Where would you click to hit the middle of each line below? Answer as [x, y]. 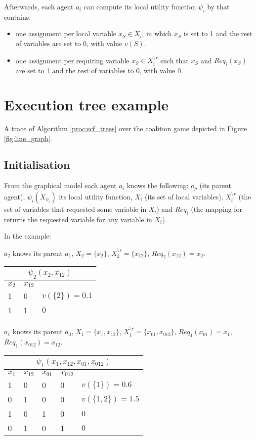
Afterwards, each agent [39, 6]
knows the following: [158, 185]
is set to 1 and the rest [218, 33]
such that [174, 60]
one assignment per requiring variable [72, 60]
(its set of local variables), [184, 196]
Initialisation [37, 165]
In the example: [28, 236]
